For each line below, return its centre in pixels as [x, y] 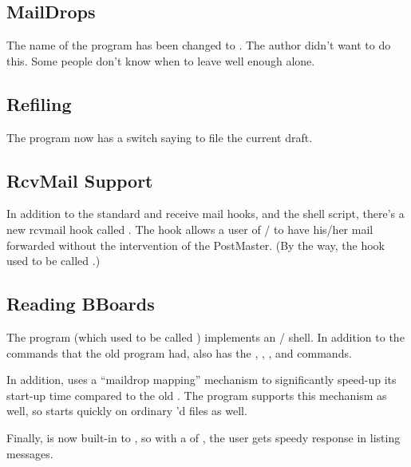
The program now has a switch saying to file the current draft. [160, 137]
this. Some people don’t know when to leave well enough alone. [161, 60]
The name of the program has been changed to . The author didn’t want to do [199, 45]
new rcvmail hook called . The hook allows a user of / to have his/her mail [190, 229]
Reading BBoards [81, 304]
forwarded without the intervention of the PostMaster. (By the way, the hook [196, 245]
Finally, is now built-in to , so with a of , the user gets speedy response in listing [204, 437]
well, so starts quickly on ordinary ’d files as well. [127, 411]
